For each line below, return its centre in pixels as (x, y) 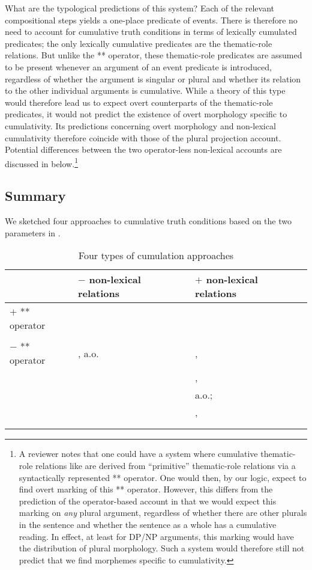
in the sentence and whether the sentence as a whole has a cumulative (148, 524)
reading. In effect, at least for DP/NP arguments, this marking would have (156, 536)
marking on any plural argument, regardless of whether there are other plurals (163, 513)
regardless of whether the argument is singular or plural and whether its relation (153, 78)
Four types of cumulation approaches (156, 256)
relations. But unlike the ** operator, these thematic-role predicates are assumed (154, 55)
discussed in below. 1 (41, 162)
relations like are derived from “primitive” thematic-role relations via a (166, 465)
